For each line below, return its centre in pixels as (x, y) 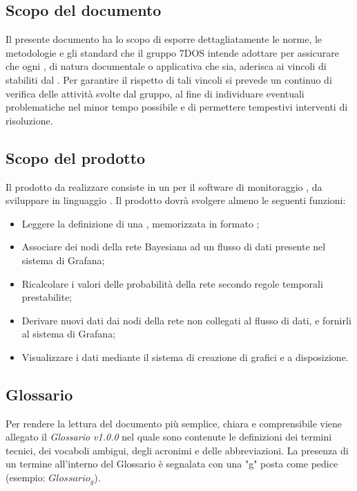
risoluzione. (29, 120)
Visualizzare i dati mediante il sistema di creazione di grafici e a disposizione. (185, 356)
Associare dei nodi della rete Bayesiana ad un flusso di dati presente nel (174, 247)
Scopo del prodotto (76, 157)
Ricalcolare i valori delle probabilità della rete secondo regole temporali (172, 283)
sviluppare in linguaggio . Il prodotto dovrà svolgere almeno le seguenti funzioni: (176, 200)
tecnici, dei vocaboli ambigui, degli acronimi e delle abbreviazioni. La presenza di (177, 450)
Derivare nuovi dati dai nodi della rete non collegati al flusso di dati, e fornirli (186, 320)
